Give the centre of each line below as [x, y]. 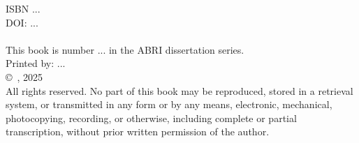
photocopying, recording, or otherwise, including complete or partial [151, 118]
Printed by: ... [36, 63]
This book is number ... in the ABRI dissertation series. [125, 49]
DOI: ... [22, 22]
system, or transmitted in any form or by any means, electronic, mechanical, [169, 104]
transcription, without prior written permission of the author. [138, 131]
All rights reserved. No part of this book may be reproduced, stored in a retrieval [179, 90]
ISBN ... [23, 8]
